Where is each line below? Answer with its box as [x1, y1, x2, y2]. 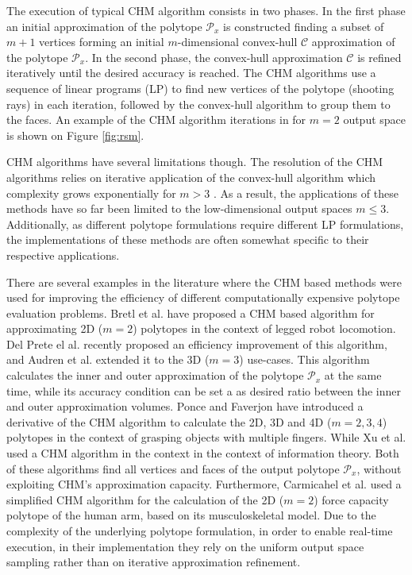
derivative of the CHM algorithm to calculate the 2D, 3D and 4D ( [6, 413, 332, 430]
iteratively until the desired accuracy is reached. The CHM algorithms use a [6, 64, 376, 81]
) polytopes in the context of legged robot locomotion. [133, 320, 396, 337]
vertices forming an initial [39, 33, 164, 50]
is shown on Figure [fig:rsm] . [6, 126, 144, 143]
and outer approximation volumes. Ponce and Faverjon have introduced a [6, 398, 364, 415]
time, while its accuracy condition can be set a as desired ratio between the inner [6, 382, 402, 399]
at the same [324, 367, 382, 384]
